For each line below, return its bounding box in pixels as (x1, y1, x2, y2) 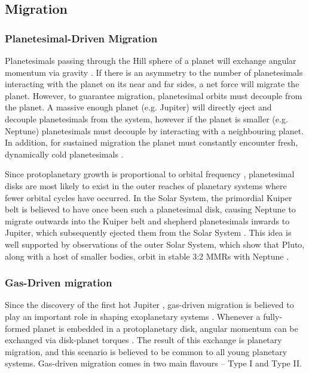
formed (5, 322, 30, 334)
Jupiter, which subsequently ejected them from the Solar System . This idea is (5, 226, 292, 239)
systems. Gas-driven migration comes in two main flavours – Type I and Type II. (5, 357, 302, 369)
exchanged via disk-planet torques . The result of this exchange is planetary (5, 334, 282, 346)
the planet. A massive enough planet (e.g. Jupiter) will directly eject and (5, 101, 272, 113)
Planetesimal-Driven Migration (5, 30, 158, 45)
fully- (263, 310, 283, 322)
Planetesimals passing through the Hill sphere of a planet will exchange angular (5, 54, 296, 66)
